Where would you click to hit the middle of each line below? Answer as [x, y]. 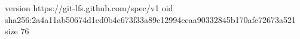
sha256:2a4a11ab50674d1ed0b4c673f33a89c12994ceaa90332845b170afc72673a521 [150, 19]
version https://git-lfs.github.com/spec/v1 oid [89, 8]
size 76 [17, 31]
